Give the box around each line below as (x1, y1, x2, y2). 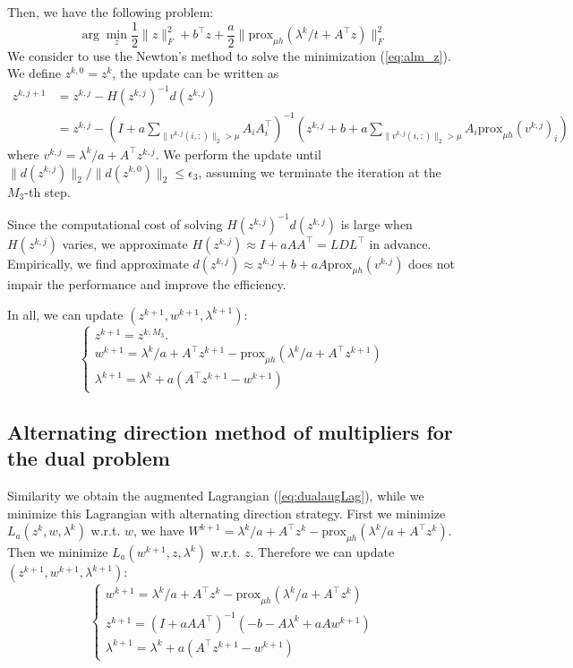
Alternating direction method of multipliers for (7, 417, 453, 445)
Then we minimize (7, 543, 108, 561)
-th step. (24, 182, 71, 201)
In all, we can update (7, 304, 124, 323)
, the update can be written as (112, 64, 279, 82)
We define (7, 64, 61, 82)
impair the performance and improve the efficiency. (7, 275, 286, 294)
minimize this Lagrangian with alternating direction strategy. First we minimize (7, 503, 446, 522)
